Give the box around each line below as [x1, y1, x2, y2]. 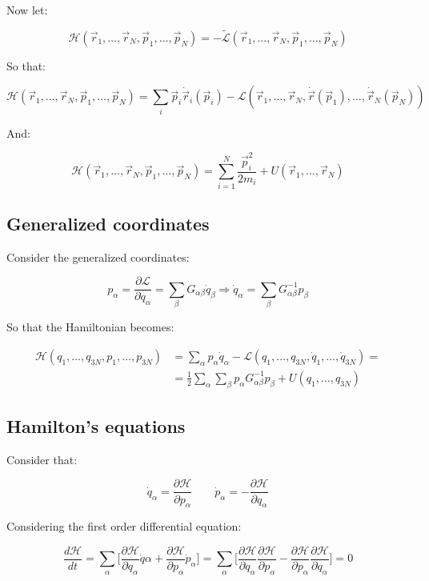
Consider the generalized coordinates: [6, 248, 190, 265]
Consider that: [6, 451, 78, 467]
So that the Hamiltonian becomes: [6, 319, 174, 335]
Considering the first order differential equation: [6, 518, 242, 535]
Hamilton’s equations [6, 414, 186, 439]
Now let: [6, 2, 48, 18]
